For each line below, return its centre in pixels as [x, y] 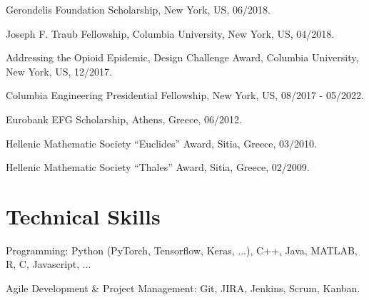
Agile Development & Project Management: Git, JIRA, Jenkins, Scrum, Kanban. [183, 288]
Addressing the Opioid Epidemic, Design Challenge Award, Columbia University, [182, 57]
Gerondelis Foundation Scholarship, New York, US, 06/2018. [138, 9]
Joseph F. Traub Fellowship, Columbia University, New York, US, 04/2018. [170, 33]
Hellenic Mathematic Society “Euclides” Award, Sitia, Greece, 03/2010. [161, 143]
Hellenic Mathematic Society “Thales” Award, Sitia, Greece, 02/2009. [158, 167]
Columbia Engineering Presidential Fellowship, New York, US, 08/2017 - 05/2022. [185, 95]
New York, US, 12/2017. [59, 71]
